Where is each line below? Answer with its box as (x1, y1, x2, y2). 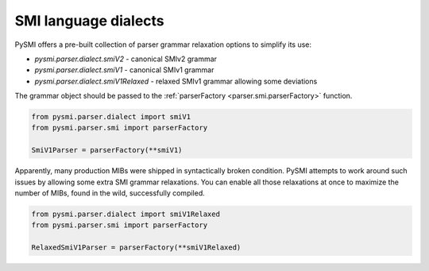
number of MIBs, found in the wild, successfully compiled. (14, 188, 206, 198)
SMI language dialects (14, 12, 164, 29)
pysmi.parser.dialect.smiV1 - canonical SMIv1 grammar (34, 65, 214, 75)
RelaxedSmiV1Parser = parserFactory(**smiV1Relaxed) (31, 243, 242, 252)
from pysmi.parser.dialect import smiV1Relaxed (31, 210, 220, 219)
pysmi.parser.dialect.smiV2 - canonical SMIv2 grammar (34, 54, 218, 64)
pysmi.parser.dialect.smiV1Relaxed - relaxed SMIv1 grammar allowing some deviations (34, 76, 318, 86)
